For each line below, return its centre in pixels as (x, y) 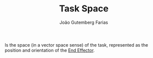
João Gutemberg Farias (84, 22)
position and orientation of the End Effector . (50, 50)
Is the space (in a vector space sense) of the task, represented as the (76, 45)
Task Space (84, 9)
